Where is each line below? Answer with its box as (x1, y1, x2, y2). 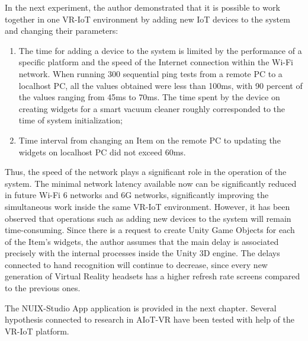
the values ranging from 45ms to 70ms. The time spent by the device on (18, 91, 280, 103)
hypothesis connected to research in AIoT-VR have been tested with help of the (5, 313, 294, 326)
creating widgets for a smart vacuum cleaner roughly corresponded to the (18, 102, 285, 114)
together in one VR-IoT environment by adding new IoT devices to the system (5, 12, 290, 25)
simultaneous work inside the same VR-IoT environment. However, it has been (5, 200, 290, 212)
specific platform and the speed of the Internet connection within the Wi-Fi (18, 56, 294, 68)
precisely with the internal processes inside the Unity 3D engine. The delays (5, 247, 280, 259)
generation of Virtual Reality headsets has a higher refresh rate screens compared (5, 270, 300, 282)
